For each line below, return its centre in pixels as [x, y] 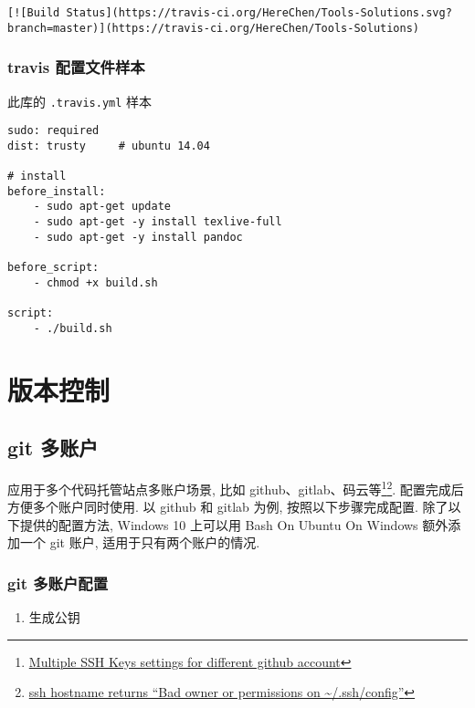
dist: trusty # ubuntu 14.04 [109, 146]
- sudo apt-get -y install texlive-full [158, 222]
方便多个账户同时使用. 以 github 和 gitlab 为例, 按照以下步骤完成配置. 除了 [228, 507]
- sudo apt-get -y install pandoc [138, 237]
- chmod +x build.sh [95, 282]
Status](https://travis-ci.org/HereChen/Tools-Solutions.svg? [259, 13]
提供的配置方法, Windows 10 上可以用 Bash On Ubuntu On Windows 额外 [234, 524]
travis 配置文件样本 [76, 67]
